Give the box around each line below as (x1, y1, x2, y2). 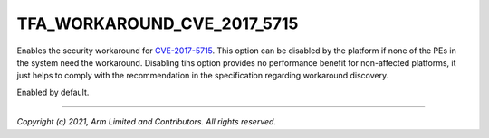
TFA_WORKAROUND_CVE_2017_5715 (16, 14, 299, 33)
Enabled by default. (16, 87, 90, 97)
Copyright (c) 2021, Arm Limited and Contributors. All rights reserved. (16, 116, 276, 127)
